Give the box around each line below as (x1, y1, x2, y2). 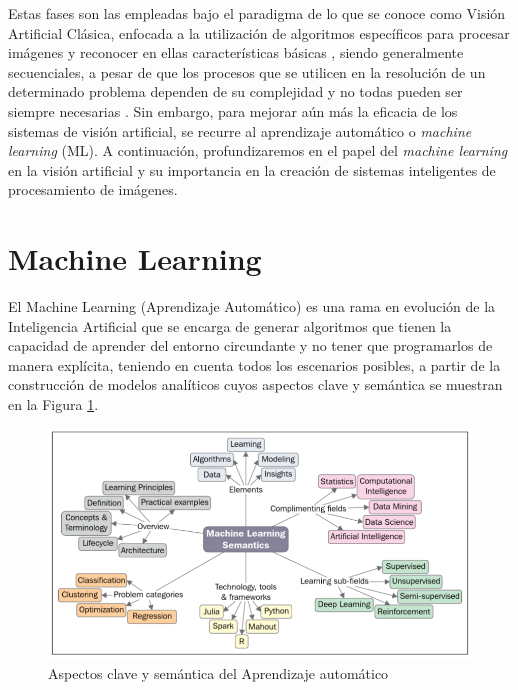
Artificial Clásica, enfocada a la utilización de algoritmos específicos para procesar (8, 22, 510, 43)
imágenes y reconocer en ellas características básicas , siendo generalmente (8, 42, 464, 63)
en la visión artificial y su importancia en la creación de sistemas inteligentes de (8, 159, 496, 180)
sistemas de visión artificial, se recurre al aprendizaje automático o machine (8, 120, 472, 141)
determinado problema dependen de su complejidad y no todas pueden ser (8, 81, 463, 102)
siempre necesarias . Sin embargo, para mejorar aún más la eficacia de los (8, 100, 458, 121)
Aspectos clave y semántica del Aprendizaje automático (48, 662, 389, 683)
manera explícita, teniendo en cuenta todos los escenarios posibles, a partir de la (8, 354, 501, 375)
